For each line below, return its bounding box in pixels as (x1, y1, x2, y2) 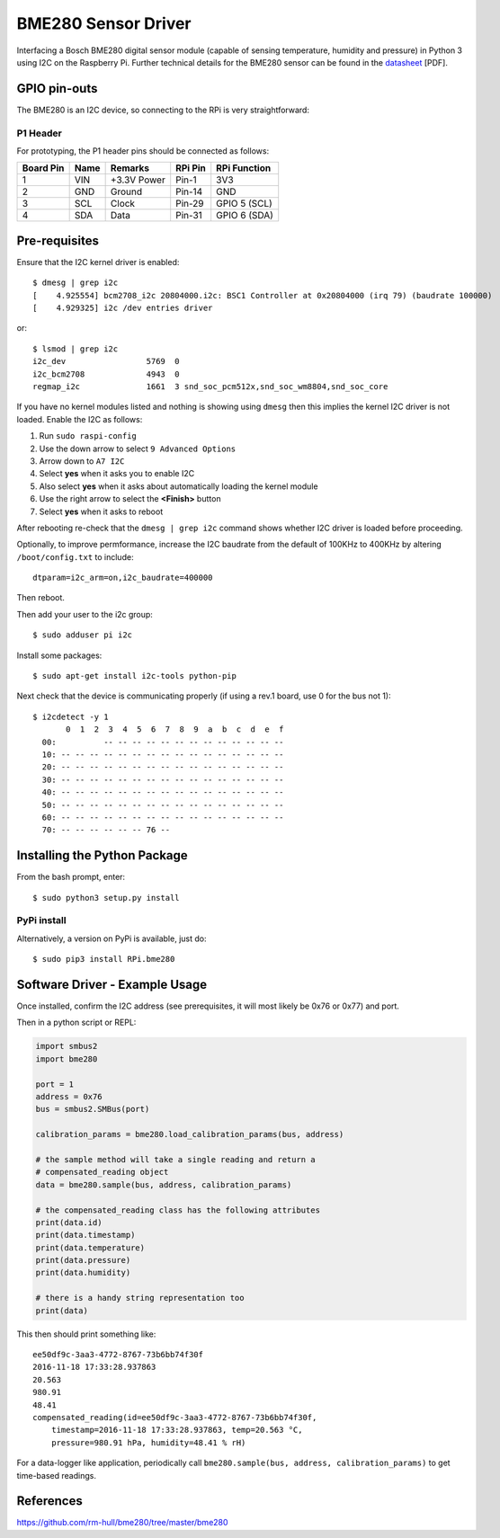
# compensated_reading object (35, 1167, 169, 1178)
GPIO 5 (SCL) (216, 198, 273, 210)
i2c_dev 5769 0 (32, 356, 180, 367)
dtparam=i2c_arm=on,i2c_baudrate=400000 (32, 573, 213, 583)
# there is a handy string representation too (35, 1293, 245, 1303)
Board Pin (22, 162, 65, 174)
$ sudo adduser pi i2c (32, 630, 133, 640)
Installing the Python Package (16, 848, 188, 863)
